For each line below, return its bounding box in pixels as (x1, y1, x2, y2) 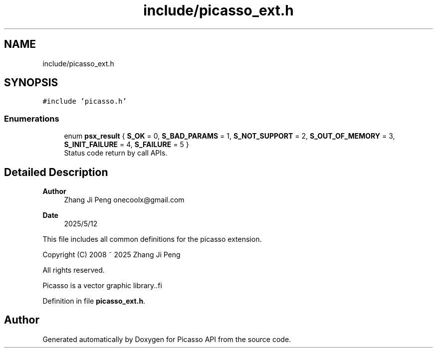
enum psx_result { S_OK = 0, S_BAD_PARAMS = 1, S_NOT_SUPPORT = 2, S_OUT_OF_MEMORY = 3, (64, 132, 395, 141)
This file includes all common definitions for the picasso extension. (42, 235, 262, 244)
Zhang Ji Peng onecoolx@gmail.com (64, 195, 185, 204)
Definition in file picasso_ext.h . (42, 297, 146, 306)
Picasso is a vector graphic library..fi (42, 281, 162, 290)
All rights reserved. (42, 266, 105, 275)
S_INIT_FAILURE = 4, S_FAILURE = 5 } (64, 140, 189, 149)
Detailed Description (4, 166, 108, 178)
